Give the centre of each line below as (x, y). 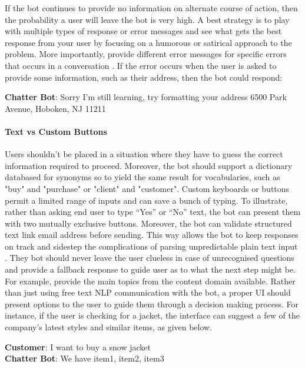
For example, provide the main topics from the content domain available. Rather (150, 281)
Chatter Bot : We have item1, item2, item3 (84, 358)
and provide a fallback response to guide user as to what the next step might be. (150, 269)
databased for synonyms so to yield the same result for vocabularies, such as (142, 177)
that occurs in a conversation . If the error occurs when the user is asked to (141, 65)
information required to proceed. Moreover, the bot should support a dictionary (149, 165)
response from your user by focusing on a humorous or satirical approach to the (148, 42)
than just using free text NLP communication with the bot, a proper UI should (148, 292)
